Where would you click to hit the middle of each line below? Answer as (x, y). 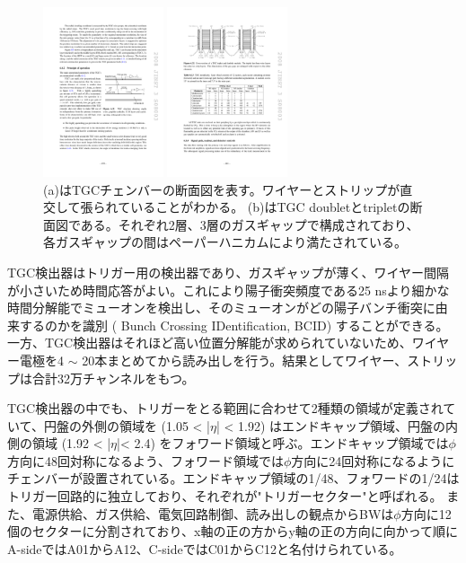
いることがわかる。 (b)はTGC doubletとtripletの (270, 207)
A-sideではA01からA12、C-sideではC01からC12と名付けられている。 (205, 548)
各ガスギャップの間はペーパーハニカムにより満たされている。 (225, 242)
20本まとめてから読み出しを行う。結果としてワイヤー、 (245, 360)
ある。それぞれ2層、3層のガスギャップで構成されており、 (250, 224)
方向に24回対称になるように (373, 460)
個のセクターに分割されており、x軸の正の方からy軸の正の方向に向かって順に (233, 531)
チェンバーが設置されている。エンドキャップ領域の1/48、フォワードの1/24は (233, 478)
